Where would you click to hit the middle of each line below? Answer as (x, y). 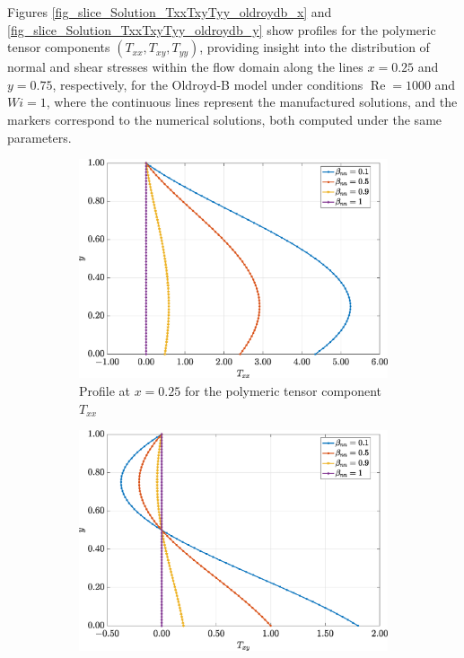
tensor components (59, 47)
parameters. (39, 137)
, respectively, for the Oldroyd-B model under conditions (208, 84)
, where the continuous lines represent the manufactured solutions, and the (252, 102)
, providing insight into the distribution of (315, 47)
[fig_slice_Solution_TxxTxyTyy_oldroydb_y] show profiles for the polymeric (222, 29)
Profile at (105, 390)
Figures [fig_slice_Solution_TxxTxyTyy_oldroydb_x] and (170, 12)
